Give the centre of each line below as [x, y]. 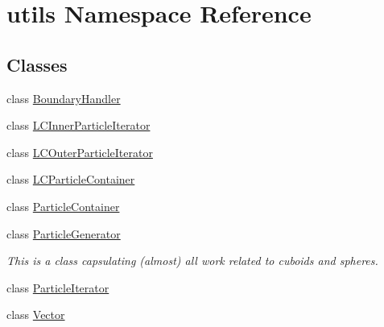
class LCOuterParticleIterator [80, 152]
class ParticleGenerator [64, 233]
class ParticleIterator [58, 287]
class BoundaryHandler [64, 98]
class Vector [36, 315]
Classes [37, 64]
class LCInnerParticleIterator [78, 125]
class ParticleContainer [63, 206]
